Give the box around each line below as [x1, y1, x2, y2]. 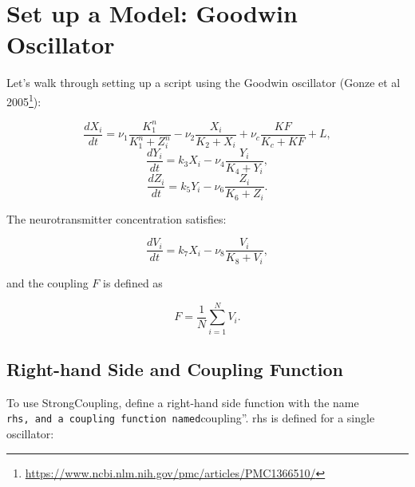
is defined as [103, 274, 163, 291]
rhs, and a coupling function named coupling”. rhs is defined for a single [6, 410, 375, 426]
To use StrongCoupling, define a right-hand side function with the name [6, 394, 359, 410]
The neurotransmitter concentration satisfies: [6, 210, 227, 227]
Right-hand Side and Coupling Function [6, 357, 344, 382]
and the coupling [6, 274, 89, 291]
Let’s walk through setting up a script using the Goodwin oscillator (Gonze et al [6, 74, 401, 91]
